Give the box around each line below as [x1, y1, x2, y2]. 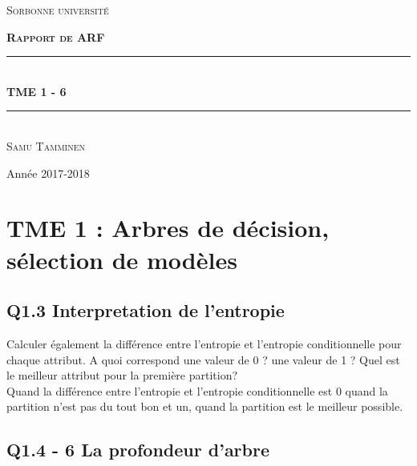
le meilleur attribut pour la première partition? [6, 367, 238, 384]
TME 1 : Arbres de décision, [6, 211, 330, 244]
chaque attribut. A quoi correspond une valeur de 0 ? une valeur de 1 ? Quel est [6, 351, 400, 368]
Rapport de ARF [6, 28, 105, 45]
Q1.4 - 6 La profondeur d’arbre [6, 437, 270, 462]
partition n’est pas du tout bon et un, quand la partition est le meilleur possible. [6, 398, 403, 415]
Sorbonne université [6, 2, 109, 18]
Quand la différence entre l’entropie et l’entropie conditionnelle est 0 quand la [6, 382, 388, 399]
